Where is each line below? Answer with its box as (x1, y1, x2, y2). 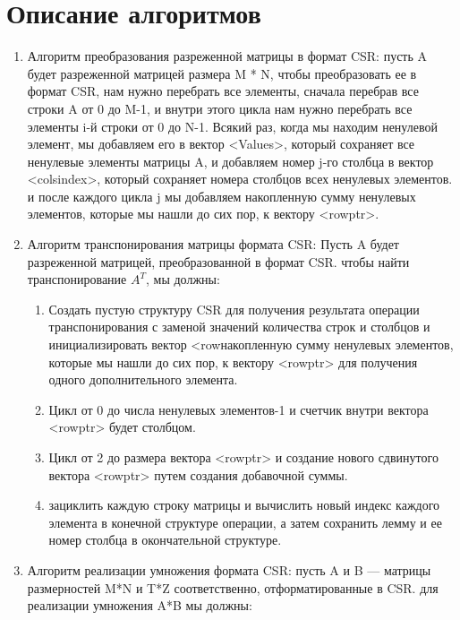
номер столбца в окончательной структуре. (48, 530, 282, 549)
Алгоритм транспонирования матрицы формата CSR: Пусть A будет (27, 235, 399, 254)
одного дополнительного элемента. (48, 370, 238, 389)
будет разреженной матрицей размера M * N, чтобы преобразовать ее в (27, 64, 417, 82)
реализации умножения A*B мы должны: (27, 596, 252, 615)
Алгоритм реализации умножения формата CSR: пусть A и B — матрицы (27, 560, 431, 579)
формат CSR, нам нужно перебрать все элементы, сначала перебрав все (27, 82, 419, 100)
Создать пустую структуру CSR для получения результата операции (48, 299, 420, 318)
